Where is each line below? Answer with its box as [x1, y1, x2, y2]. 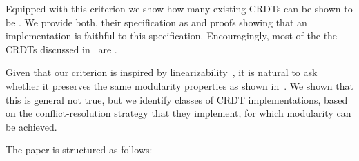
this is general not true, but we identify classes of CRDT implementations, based [6, 92, 348, 106]
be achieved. [6, 119, 57, 133]
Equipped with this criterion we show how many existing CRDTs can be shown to [6, 1, 353, 15]
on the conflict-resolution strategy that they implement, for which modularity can [6, 106, 351, 120]
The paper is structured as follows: [6, 142, 153, 157]
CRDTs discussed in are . [6, 41, 117, 56]
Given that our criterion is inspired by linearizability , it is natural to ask [6, 65, 318, 79]
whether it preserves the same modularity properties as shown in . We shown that [6, 78, 353, 93]
